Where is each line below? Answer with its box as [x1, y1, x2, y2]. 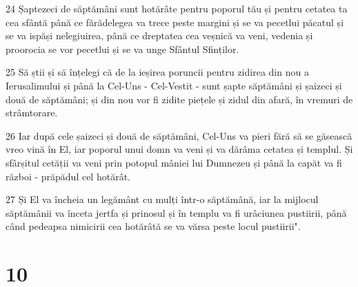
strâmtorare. [6, 105, 58, 120]
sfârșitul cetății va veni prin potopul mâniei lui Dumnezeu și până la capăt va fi [6, 155, 342, 169]
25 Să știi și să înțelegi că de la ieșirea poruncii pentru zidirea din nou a [6, 65, 309, 79]
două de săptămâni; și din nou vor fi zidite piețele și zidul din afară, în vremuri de [6, 92, 353, 106]
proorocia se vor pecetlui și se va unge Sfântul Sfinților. [6, 41, 239, 56]
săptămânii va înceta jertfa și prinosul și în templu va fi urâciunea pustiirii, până [6, 205, 347, 220]
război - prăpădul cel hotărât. [6, 169, 130, 183]
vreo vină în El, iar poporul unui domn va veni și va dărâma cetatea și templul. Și [6, 142, 353, 156]
